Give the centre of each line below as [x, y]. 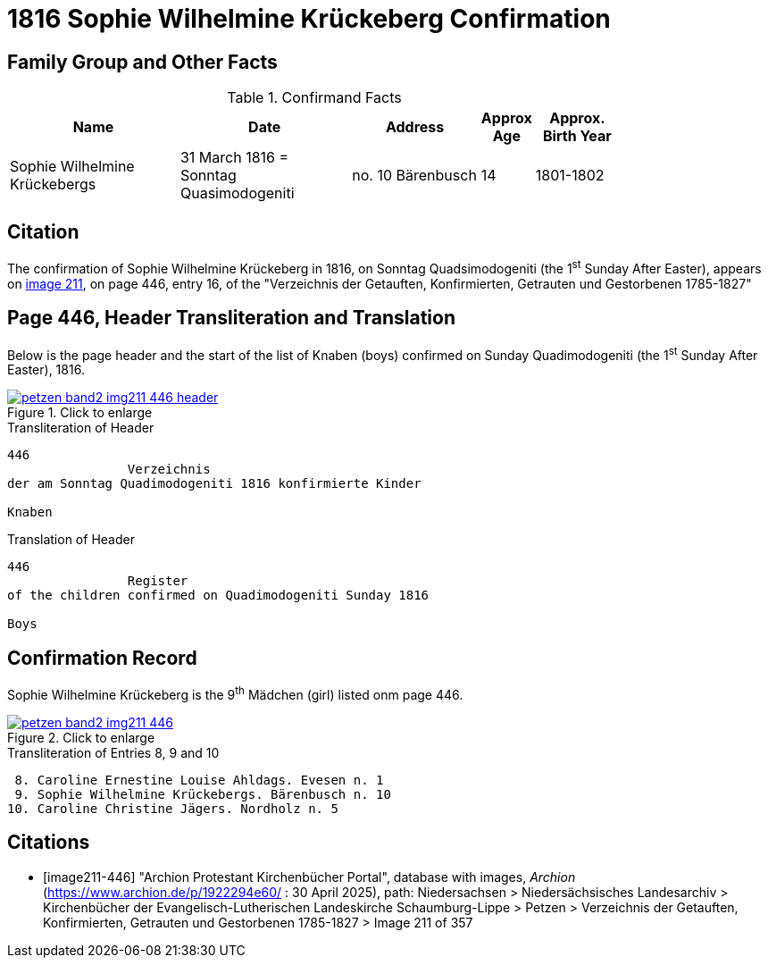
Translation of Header [71, 540]
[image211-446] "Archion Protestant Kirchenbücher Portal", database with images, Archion [309, 877]
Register [158, 581]
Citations [49, 843]
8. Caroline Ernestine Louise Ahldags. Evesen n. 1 [199, 780]
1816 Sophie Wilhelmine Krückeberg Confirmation [309, 19]
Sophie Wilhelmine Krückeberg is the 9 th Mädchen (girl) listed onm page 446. [235, 693]
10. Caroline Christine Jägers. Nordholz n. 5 [173, 808]
